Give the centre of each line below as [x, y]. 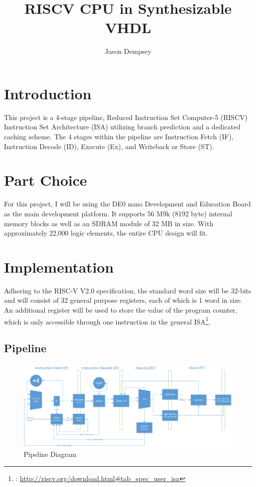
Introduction [48, 93]
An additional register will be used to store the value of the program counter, [121, 310]
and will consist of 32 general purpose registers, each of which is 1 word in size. [123, 300]
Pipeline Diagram [50, 454]
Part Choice [46, 180]
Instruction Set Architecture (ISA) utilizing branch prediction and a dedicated [122, 127]
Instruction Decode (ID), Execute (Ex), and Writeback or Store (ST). [109, 146]
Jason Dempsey [128, 51]
